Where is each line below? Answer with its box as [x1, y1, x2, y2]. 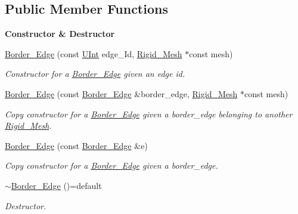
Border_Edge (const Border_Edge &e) [5, 139, 148, 151]
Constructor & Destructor [5, 27, 115, 40]
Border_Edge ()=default [11, 179, 102, 191]
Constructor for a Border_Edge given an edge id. [5, 67, 185, 80]
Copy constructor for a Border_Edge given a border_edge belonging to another [5, 107, 293, 120]
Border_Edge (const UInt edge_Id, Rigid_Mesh [5, 47, 182, 60]
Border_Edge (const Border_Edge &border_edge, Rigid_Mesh [5, 87, 238, 100]
